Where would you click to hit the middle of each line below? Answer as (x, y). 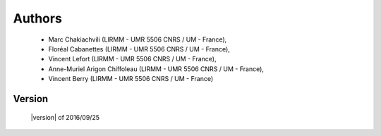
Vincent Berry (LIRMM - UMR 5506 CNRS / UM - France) (131, 79)
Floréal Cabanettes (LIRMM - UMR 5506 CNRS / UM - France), (139, 49)
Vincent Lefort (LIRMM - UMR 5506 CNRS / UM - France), (132, 59)
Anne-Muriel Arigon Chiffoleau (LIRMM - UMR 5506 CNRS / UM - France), (156, 69)
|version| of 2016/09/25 (65, 117)
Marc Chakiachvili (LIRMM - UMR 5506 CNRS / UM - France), (138, 39)
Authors (38, 18)
